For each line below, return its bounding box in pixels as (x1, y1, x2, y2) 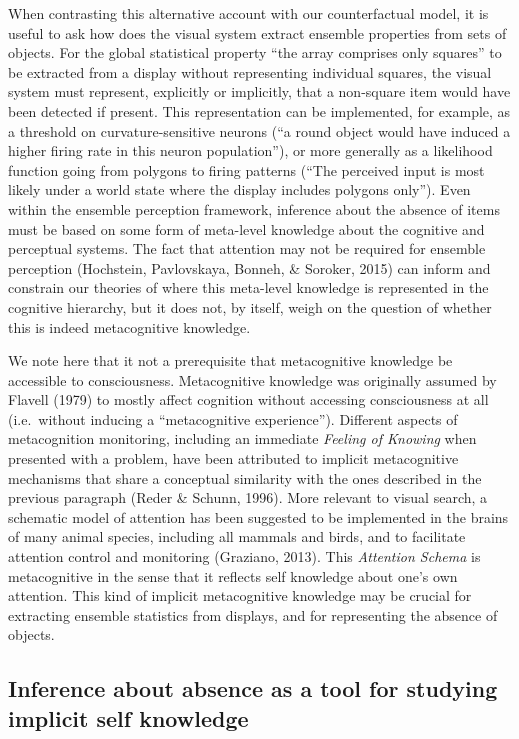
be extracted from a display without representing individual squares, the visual (8, 61, 492, 82)
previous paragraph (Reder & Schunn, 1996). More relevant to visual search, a (8, 487, 488, 508)
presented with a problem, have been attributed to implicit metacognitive (8, 448, 459, 469)
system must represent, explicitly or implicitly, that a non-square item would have (8, 81, 511, 102)
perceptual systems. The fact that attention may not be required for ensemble (8, 238, 486, 259)
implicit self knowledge (8, 702, 249, 733)
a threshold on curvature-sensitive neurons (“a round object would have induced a (8, 120, 511, 141)
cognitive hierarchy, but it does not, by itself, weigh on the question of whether (8, 296, 492, 317)
